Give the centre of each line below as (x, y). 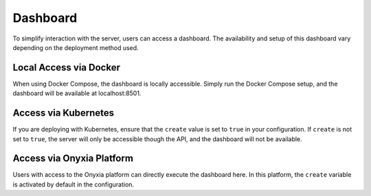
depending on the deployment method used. (76, 47)
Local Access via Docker (66, 68)
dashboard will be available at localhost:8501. (77, 93)
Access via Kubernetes (64, 113)
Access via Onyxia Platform (73, 159)
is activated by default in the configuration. (73, 184)
